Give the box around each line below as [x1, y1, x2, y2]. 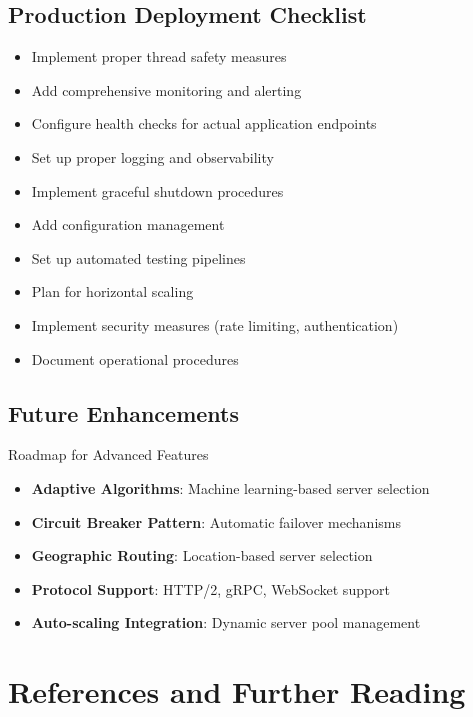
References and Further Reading [8, 671, 466, 712]
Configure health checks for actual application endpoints [31, 113, 377, 134]
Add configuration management [31, 214, 225, 235]
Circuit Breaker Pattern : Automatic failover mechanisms [31, 511, 401, 532]
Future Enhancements [8, 397, 239, 428]
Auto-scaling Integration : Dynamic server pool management [31, 612, 421, 633]
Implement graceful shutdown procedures [31, 180, 284, 201]
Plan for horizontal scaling [31, 281, 194, 302]
